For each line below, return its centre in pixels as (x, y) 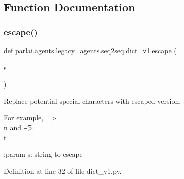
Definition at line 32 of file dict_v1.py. (63, 170)
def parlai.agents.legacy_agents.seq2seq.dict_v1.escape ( (90, 50)
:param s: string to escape (43, 154)
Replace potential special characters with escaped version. (92, 100)
